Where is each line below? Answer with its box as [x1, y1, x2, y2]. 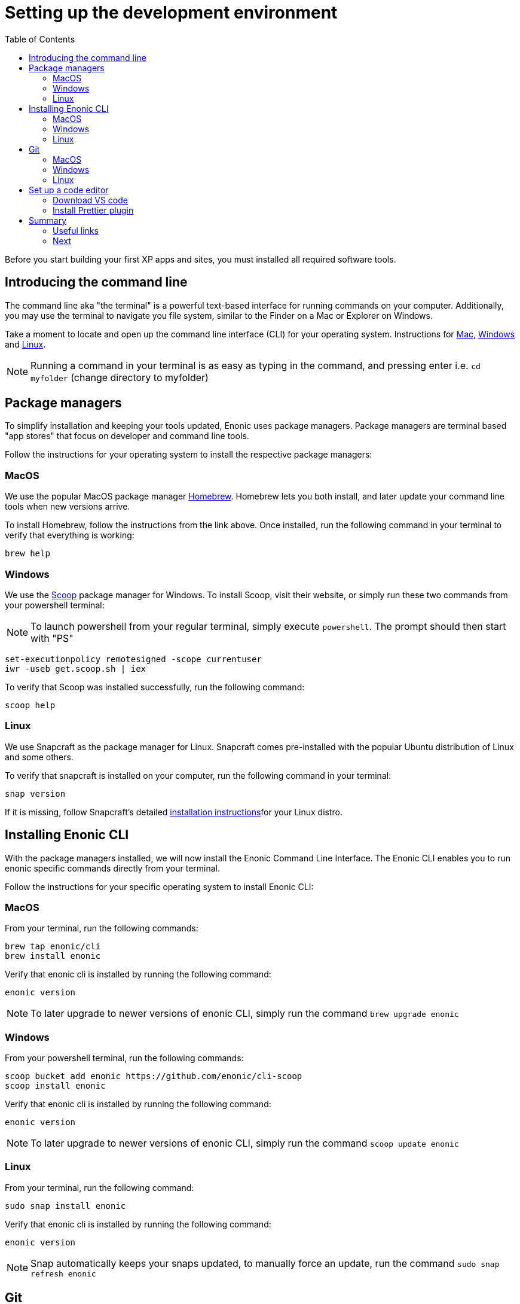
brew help [5, 549, 50, 559]
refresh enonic [30, 1269, 96, 1278]
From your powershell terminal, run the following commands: [5, 1053, 244, 1064]
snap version [5, 788, 66, 799]
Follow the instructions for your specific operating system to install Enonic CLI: [5, 881, 314, 892]
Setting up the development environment [5, 2, 338, 23]
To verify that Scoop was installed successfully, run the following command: [5, 681, 305, 692]
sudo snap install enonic [5, 1201, 126, 1211]
